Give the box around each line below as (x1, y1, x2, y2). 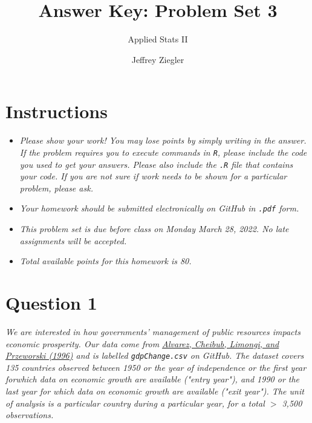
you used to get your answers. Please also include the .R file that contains (19, 158, 293, 170)
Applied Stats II (128, 33, 188, 45)
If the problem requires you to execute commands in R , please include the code (19, 145, 307, 158)
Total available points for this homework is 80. (19, 255, 192, 267)
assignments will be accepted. (19, 234, 127, 247)
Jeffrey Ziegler (131, 53, 184, 65)
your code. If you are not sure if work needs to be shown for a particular (19, 170, 287, 182)
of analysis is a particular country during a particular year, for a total (5, 396, 265, 409)
